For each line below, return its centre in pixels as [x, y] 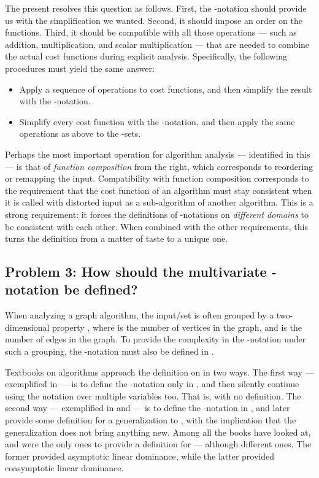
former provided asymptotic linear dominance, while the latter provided [140, 456]
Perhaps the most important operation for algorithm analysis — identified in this [158, 154]
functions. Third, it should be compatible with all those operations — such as [151, 32]
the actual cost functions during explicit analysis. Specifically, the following [146, 56]
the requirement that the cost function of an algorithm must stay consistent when [159, 190]
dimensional [27, 327]
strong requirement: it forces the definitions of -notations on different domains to [157, 214]
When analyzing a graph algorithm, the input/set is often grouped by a [140, 315]
